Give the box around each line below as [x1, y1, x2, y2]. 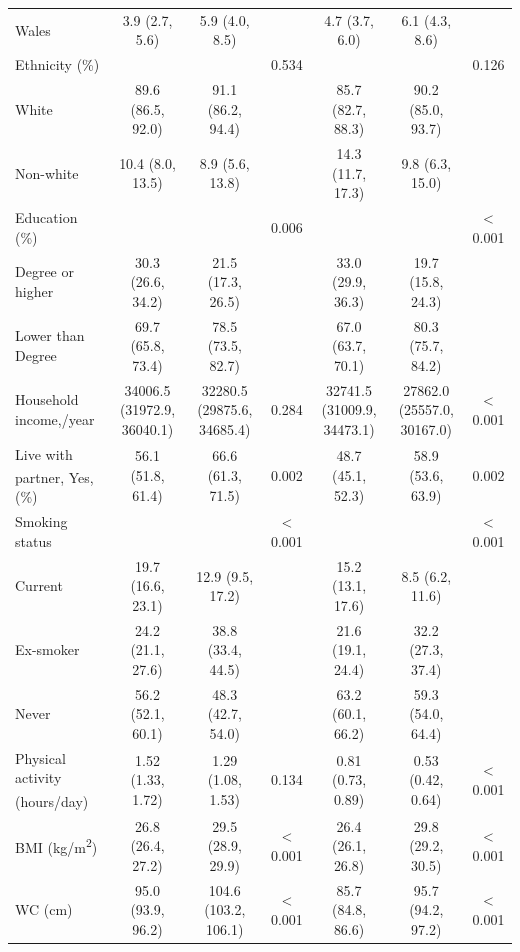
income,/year [15, 408, 95, 429]
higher [15, 280, 54, 301]
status [15, 530, 52, 551]
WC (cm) [15, 899, 73, 920]
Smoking [15, 511, 68, 532]
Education [15, 207, 78, 228]
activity [15, 767, 62, 788]
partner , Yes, [15, 466, 94, 487]
